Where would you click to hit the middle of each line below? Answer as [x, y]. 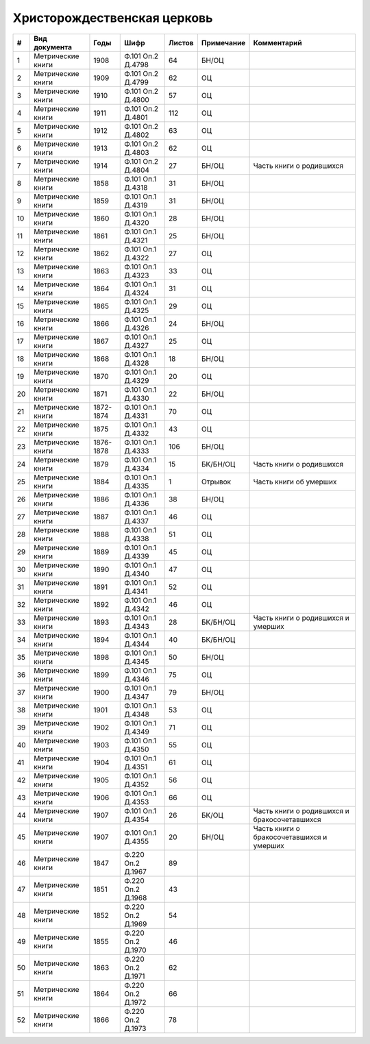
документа [52, 47]
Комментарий [277, 42]
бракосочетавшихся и [290, 837]
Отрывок [216, 482]
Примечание [223, 42]
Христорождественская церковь [113, 18]
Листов [181, 42]
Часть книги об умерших [295, 482]
